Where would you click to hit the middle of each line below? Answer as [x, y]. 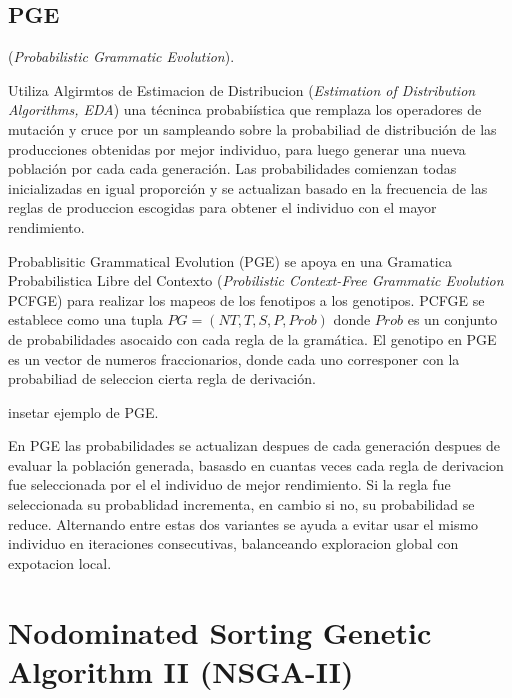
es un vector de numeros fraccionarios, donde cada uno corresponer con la [234, 358]
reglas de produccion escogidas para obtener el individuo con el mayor [222, 207]
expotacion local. [60, 562]
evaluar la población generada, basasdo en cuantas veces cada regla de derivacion [256, 464]
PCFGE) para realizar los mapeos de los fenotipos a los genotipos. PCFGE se [246, 299]
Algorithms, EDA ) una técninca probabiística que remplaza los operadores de [245, 109]
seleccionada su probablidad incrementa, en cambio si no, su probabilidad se [241, 504]
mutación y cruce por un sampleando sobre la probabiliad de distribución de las [252, 128]
